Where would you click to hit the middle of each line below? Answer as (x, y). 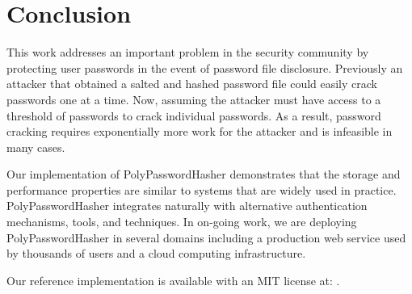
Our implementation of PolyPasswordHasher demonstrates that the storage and (204, 174)
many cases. (36, 147)
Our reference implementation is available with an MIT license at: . (173, 280)
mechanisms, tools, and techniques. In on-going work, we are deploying (182, 222)
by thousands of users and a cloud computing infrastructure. (156, 253)
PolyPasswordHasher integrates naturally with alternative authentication (187, 206)
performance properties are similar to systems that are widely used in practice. (202, 189)
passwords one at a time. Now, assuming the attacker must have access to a (194, 99)
